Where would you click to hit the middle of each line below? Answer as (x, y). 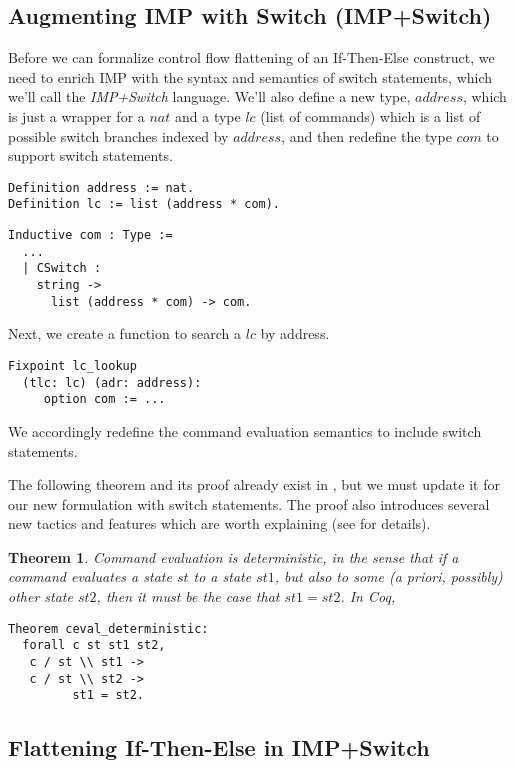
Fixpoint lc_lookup (72, 365)
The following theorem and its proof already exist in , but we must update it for (254, 484)
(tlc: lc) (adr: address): (112, 382)
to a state (222, 576)
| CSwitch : (62, 268)
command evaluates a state (90, 576)
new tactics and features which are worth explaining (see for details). (219, 523)
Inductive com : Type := (90, 235)
